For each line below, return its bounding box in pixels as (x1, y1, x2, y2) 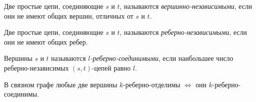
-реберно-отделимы (123, 79, 181, 89)
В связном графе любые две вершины (4, 79, 117, 89)
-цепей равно (92, 62, 131, 73)
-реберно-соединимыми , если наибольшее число (90, 53, 233, 63)
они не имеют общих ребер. (4, 36, 88, 47)
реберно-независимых (4, 62, 69, 73)
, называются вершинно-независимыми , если (119, 1, 253, 11)
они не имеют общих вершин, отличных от (4, 10, 134, 21)
